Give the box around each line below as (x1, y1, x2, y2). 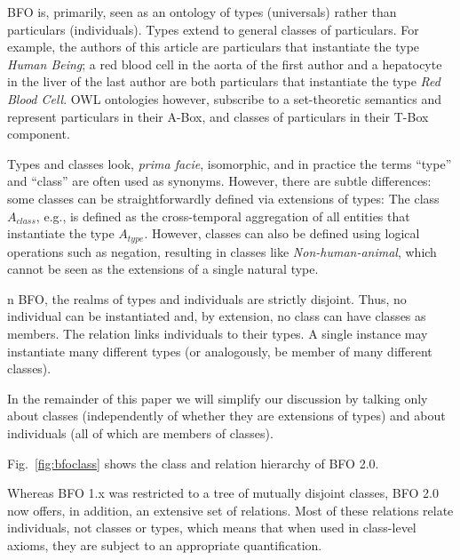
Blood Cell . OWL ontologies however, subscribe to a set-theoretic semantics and (7, 89, 441, 108)
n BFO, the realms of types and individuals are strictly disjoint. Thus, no (7, 289, 407, 308)
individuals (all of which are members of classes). (7, 423, 274, 442)
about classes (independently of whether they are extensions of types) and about (7, 406, 446, 425)
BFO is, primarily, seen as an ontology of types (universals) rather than (7, 3, 397, 20)
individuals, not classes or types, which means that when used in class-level (7, 518, 416, 537)
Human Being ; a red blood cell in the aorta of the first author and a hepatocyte (7, 54, 442, 73)
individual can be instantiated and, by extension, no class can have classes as (7, 307, 426, 325)
